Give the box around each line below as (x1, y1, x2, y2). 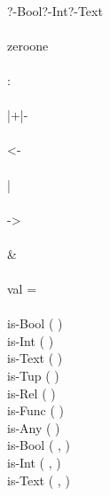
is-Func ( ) (7, 401, 65, 420)
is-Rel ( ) (7, 383, 56, 402)
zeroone (7, 35, 49, 54)
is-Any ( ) (7, 418, 60, 437)
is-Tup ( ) (7, 366, 59, 385)
